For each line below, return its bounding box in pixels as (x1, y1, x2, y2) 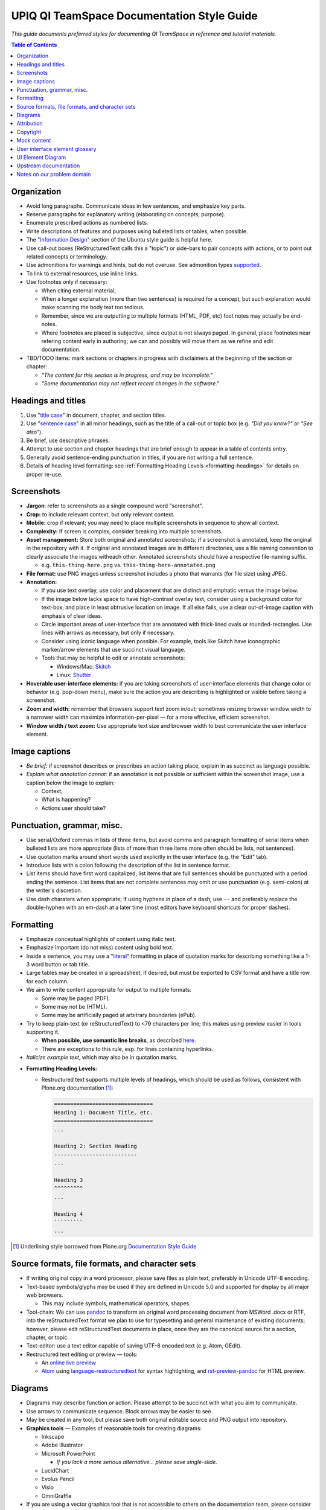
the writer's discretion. (26, 887, 83, 894)
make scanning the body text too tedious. (41, 304, 145, 311)
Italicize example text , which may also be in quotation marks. (26, 1054, 178, 1061)
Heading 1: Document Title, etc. (54, 1109, 153, 1116)
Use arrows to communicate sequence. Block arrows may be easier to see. (26, 1407, 213, 1415)
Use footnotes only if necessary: (26, 278, 107, 286)
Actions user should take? (41, 804, 106, 812)
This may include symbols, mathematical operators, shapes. (41, 1300, 191, 1307)
